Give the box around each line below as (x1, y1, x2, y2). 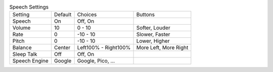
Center (54, 44, 71, 51)
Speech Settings (9, 4, 49, 11)
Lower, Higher (136, 38, 170, 45)
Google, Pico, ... (77, 57, 115, 64)
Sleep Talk (12, 51, 37, 58)
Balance (12, 44, 32, 51)
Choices (77, 11, 97, 18)
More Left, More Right (136, 44, 189, 51)
